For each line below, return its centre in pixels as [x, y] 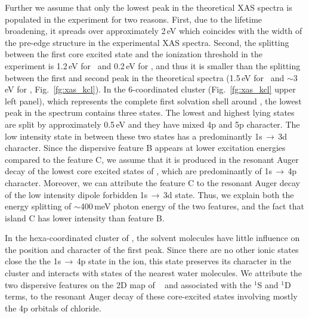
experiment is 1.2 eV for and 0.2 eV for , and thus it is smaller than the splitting [153, 65]
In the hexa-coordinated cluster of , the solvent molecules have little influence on [152, 238]
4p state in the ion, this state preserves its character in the [184, 261]
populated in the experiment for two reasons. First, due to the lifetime [134, 19]
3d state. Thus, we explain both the [228, 194]
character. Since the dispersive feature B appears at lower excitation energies [145, 148]
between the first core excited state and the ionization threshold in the [134, 54]
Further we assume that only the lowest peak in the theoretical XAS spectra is [149, 7]
